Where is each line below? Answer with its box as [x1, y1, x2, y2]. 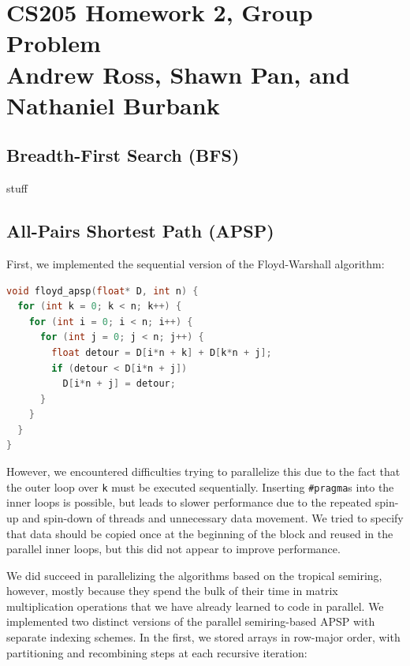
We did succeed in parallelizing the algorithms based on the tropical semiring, [6, 567, 382, 583]
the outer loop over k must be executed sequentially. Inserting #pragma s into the [6, 478, 394, 495]
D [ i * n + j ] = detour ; [62, 378, 176, 390]
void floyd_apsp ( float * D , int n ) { [6, 285, 199, 297]
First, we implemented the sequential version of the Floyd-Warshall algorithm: [6, 255, 385, 271]
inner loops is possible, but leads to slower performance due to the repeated [6, 494, 372, 511]
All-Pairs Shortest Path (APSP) [6, 219, 274, 243]
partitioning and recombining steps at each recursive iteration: [6, 644, 307, 660]
